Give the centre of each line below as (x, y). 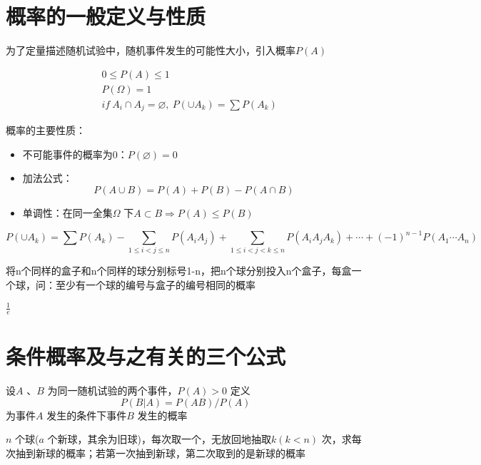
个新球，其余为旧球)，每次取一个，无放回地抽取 (160, 439)
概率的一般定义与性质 (106, 16)
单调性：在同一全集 (67, 213)
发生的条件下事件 (87, 415)
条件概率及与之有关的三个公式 (146, 356)
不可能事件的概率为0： (75, 154)
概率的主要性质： (46, 130)
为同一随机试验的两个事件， (112, 390)
